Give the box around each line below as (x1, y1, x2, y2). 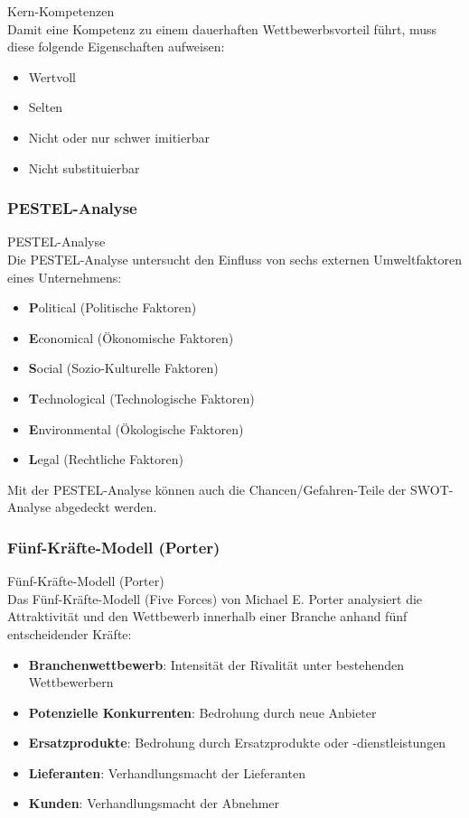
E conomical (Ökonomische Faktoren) (28, 328, 234, 347)
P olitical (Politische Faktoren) (28, 298, 197, 317)
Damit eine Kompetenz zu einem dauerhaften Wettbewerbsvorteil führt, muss (7, 19, 437, 38)
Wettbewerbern (28, 673, 114, 692)
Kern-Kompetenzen (7, 2, 115, 20)
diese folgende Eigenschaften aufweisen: (7, 37, 225, 56)
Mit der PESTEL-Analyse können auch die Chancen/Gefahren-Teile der (7, 479, 407, 498)
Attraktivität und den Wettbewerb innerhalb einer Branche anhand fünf (7, 607, 408, 626)
